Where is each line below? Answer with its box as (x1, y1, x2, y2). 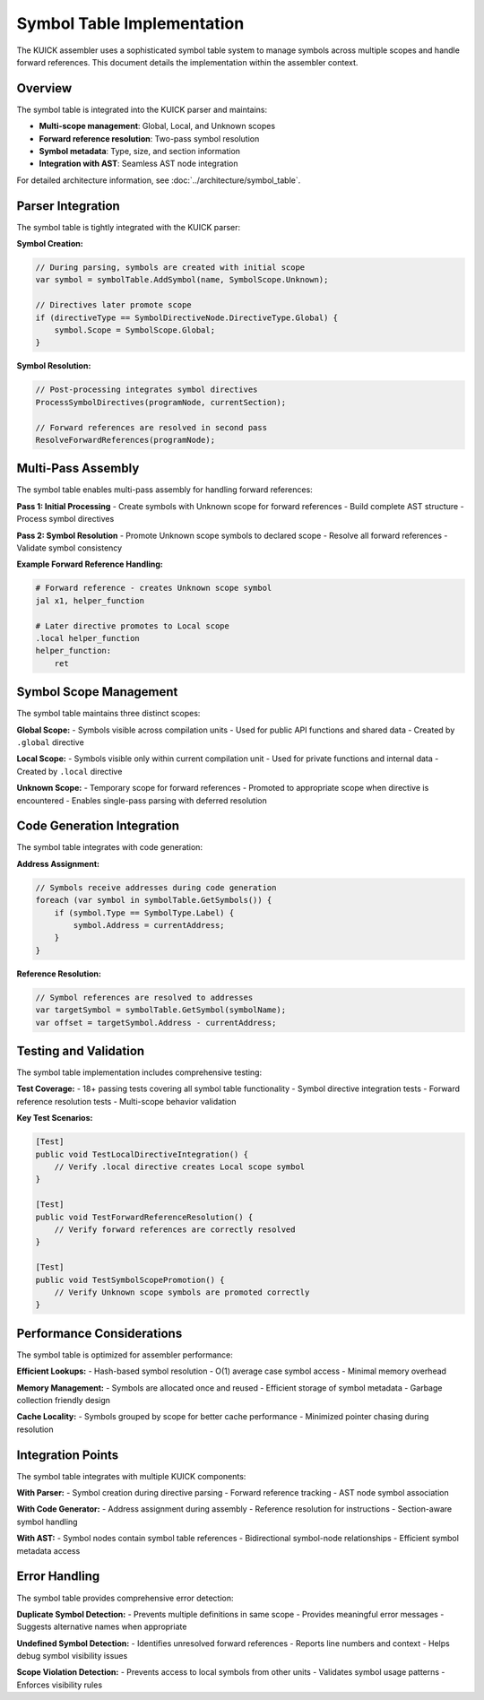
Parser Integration (16, 198, 120, 213)
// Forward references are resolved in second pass (35, 422, 268, 432)
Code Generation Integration (16, 819, 179, 834)
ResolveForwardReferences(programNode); (35, 435, 215, 445)
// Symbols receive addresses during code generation (35, 882, 277, 892)
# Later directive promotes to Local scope (35, 620, 230, 631)
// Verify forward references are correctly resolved (54, 1224, 296, 1235)
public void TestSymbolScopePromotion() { (35, 1274, 225, 1285)
